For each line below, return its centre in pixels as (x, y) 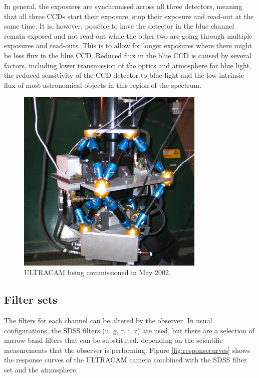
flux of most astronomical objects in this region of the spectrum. (103, 85)
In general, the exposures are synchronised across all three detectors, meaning (123, 6)
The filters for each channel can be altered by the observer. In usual (108, 320)
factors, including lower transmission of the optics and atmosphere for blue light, (128, 65)
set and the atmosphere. (41, 369)
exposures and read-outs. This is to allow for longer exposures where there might (128, 45)
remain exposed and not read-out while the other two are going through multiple (128, 35)
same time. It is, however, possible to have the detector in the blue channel (119, 26)
